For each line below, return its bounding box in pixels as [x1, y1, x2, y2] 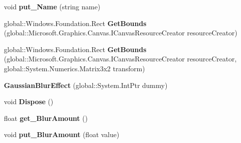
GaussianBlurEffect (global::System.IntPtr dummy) [4, 80, 168, 90]
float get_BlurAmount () [4, 113, 88, 123]
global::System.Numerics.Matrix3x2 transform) [4, 63, 145, 73]
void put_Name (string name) [4, 1, 100, 11]
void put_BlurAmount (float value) [4, 129, 120, 140]
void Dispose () [4, 96, 54, 107]
